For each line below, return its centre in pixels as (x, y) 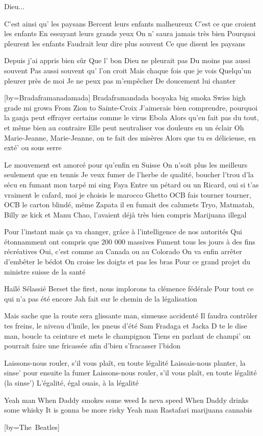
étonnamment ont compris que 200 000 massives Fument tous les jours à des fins (130, 241)
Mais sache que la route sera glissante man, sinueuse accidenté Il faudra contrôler (131, 316)
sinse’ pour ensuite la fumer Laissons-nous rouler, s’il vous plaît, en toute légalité (130, 373)
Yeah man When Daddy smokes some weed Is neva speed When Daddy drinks (126, 400)
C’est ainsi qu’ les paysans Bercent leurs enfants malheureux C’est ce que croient (130, 23)
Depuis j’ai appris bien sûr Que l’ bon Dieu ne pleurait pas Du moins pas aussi (127, 60)
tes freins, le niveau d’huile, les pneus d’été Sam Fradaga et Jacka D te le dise (126, 326)
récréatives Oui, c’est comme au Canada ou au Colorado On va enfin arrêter (123, 251)
